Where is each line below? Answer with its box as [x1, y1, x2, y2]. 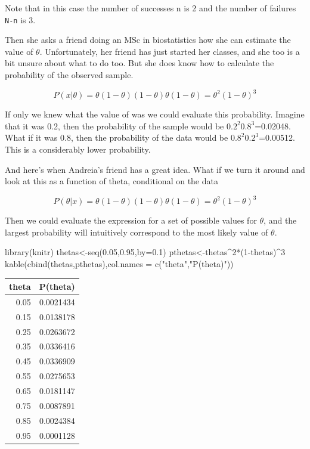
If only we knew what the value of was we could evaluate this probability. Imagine [5, 108, 305, 120]
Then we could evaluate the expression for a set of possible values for [5, 214, 257, 227]
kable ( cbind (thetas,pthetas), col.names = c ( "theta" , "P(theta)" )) [5, 257, 234, 270]
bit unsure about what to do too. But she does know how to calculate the [5, 57, 274, 69]
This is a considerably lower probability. [5, 143, 151, 155]
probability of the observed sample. [5, 69, 134, 81]
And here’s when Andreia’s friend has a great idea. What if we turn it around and [5, 163, 305, 175]
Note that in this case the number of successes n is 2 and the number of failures [5, 2, 296, 14]
